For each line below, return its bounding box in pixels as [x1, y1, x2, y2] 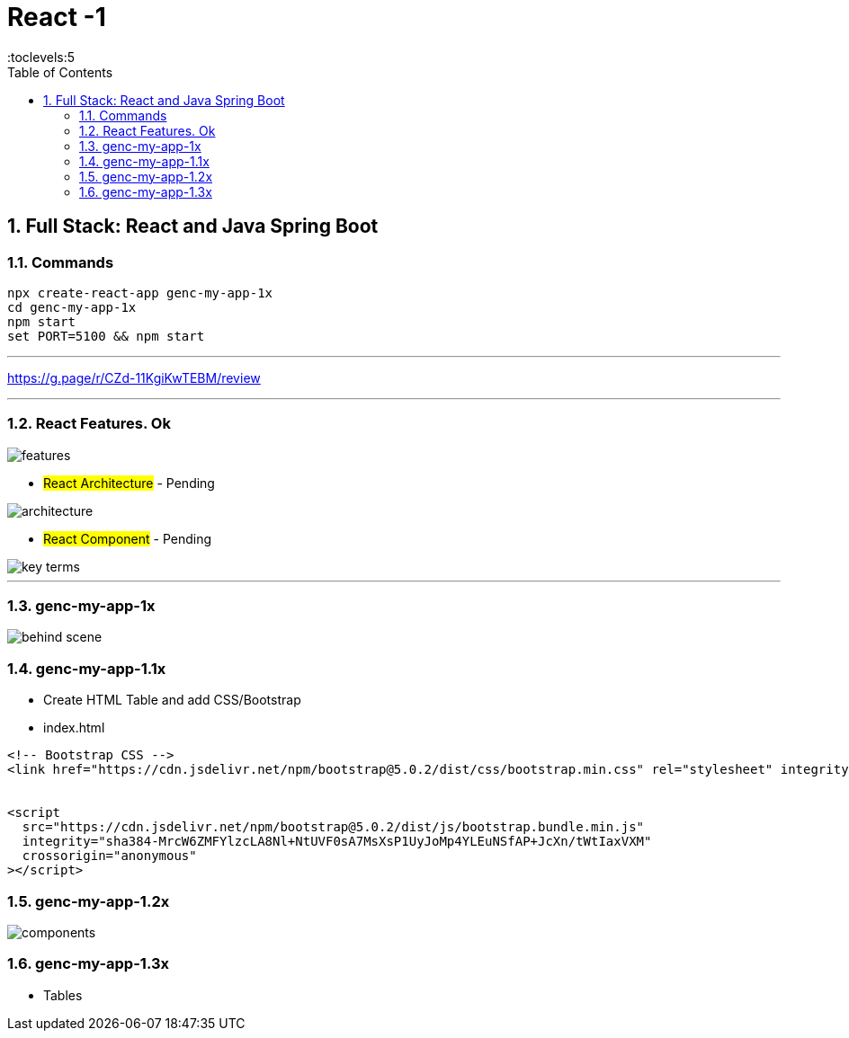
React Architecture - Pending [43, 475, 215, 491]
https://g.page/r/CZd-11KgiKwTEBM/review [7, 369, 261, 386]
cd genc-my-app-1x [7, 299, 137, 315]
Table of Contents [7, 64, 113, 80]
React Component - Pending [43, 530, 212, 546]
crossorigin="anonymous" [22, 848, 197, 864]
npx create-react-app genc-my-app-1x [7, 285, 273, 300]
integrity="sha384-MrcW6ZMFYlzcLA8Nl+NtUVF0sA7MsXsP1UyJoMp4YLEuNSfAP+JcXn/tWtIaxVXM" [22, 834, 652, 849]
